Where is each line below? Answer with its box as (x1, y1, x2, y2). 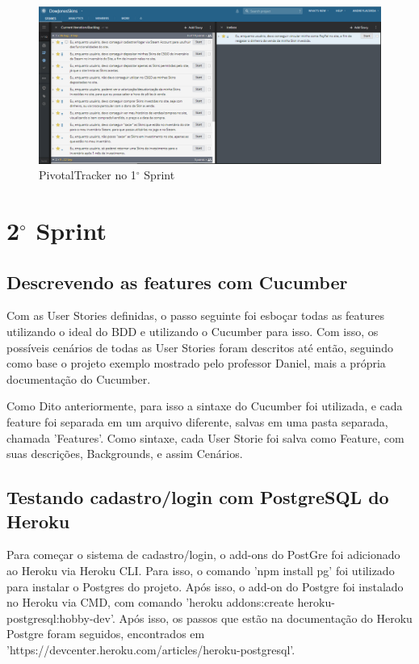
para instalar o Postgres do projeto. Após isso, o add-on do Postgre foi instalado (6, 578, 404, 595)
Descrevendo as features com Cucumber (6, 269, 348, 294)
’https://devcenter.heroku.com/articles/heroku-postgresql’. (6, 641, 295, 658)
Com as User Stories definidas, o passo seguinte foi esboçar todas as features (6, 307, 385, 324)
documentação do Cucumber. (6, 370, 151, 387)
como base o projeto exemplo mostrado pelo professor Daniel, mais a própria (6, 355, 386, 372)
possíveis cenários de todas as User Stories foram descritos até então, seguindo (6, 338, 393, 355)
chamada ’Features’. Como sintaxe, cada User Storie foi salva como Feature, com (6, 429, 404, 446)
